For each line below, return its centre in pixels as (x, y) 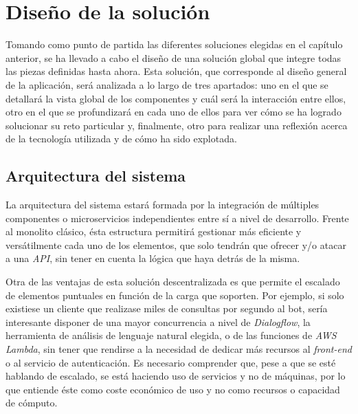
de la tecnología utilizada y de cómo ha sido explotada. (121, 139)
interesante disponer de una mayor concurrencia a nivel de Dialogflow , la (158, 322)
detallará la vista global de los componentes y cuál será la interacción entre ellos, (176, 98)
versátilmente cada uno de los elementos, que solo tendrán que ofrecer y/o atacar (176, 244)
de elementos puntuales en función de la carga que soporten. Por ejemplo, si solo (175, 295)
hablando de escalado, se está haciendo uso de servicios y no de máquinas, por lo (176, 376)
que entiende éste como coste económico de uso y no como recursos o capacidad (173, 389)
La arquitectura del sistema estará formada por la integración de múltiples (163, 205)
